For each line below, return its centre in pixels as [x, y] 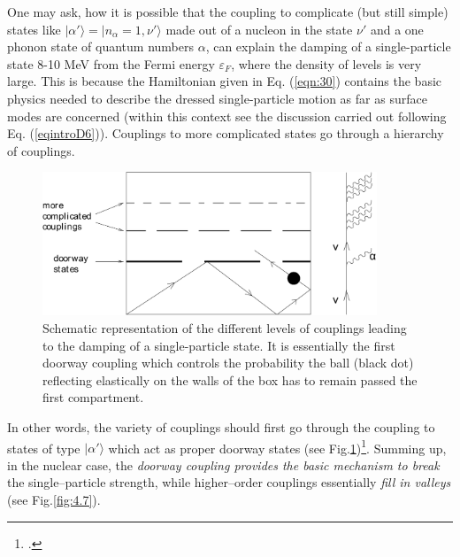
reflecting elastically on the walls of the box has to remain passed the [230, 379]
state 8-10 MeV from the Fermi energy [111, 63]
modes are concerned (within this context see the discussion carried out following [227, 116]
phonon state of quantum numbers [100, 46]
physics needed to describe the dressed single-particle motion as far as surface [217, 98]
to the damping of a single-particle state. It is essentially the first [219, 345]
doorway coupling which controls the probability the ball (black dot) [228, 363]
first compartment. [93, 397]
